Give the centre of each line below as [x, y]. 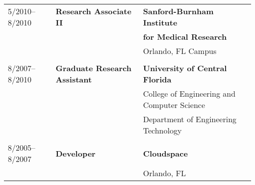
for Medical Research [185, 37]
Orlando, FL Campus [180, 51]
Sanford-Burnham [178, 11]
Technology [162, 130]
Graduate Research [93, 68]
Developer [76, 153]
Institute [160, 22]
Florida [157, 79]
